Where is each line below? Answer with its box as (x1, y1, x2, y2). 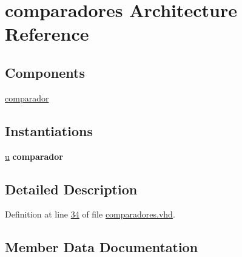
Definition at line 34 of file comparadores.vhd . (5, 208, 175, 221)
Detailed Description (5, 179, 138, 198)
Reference (5, 21, 89, 46)
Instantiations (5, 121, 93, 140)
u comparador (5, 149, 63, 162)
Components (5, 63, 85, 81)
